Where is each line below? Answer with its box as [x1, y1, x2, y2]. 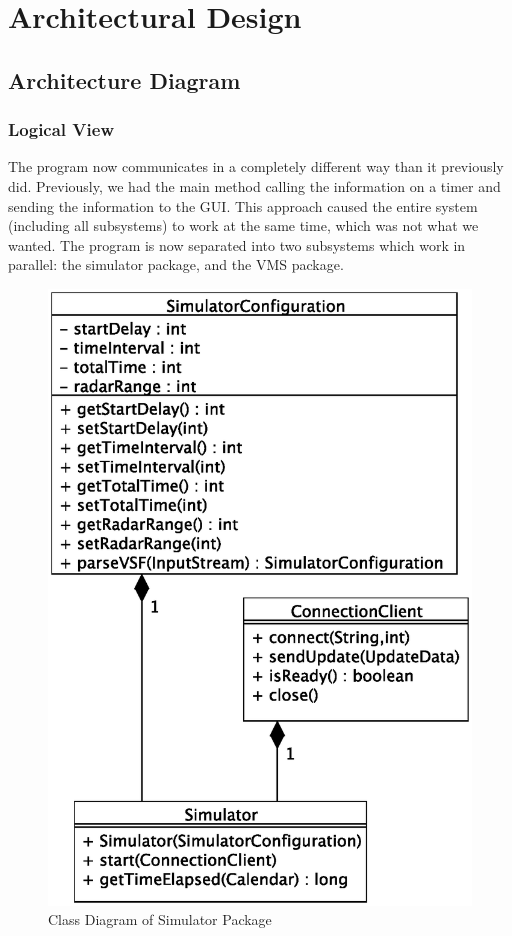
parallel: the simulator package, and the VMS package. [8, 254, 344, 275]
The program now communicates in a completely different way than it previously [8, 156, 504, 177]
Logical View [8, 117, 114, 142]
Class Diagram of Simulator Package [48, 909, 272, 930]
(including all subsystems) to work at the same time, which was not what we [8, 215, 479, 236]
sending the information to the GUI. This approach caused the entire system [8, 195, 478, 216]
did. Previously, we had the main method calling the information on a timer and [8, 175, 501, 196]
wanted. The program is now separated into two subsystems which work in [8, 234, 466, 255]
